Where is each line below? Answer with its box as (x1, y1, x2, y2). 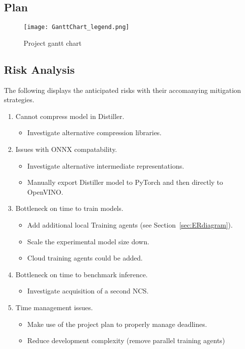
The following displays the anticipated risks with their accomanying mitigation (4, 85, 241, 95)
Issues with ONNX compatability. (15, 144, 117, 154)
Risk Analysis (4, 61, 75, 77)
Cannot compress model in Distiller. (15, 111, 124, 121)
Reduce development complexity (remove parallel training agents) (27, 335, 225, 346)
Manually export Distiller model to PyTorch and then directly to (27, 177, 223, 187)
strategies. (4, 94, 34, 105)
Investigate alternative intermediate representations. (27, 160, 184, 171)
